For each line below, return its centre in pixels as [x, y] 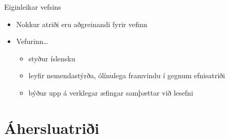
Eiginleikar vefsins [33, 7]
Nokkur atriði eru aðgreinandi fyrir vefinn [82, 24]
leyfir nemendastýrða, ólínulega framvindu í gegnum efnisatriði [127, 75]
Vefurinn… [32, 41]
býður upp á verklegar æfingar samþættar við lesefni [111, 92]
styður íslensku [52, 58]
